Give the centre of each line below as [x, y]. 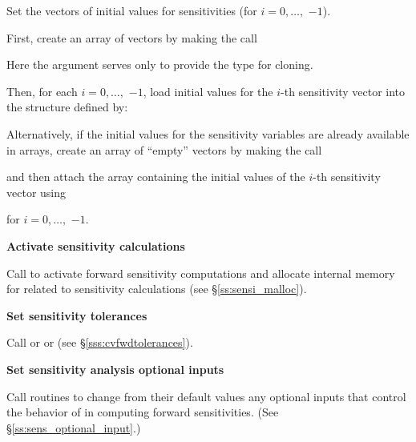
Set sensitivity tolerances [77, 315]
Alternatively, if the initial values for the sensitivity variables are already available [208, 133]
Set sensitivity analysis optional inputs [115, 369]
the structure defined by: [67, 107]
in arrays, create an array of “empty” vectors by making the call [164, 149]
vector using [36, 192]
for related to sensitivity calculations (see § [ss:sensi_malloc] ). [157, 289]
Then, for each [42, 91]
